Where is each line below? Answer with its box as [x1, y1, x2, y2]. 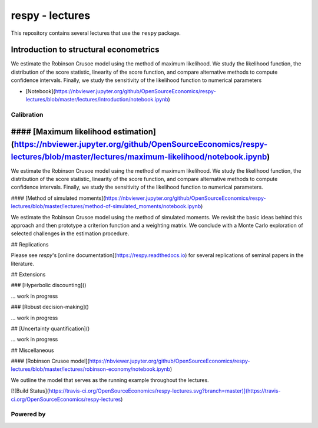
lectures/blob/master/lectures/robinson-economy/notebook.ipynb [11, 366, 171, 373]
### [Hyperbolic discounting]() [11, 282, 87, 289]
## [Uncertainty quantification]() [11, 325, 90, 332]
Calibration [11, 110, 44, 118]
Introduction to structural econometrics [11, 45, 160, 55]
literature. [11, 260, 35, 267]
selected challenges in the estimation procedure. [11, 230, 130, 237]
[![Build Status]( [11, 387, 49, 394]
